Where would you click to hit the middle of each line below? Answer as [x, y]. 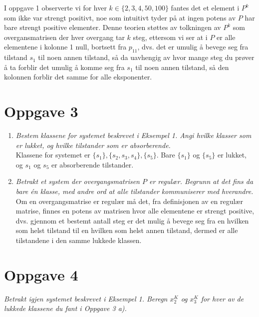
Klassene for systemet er [53, 155]
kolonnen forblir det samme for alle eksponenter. [78, 77]
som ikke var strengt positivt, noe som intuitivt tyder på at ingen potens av [120, 17]
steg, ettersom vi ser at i [170, 37]
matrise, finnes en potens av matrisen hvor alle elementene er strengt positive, [135, 211]
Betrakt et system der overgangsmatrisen [78, 181]
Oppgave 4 [41, 274]
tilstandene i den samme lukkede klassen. [79, 240]
